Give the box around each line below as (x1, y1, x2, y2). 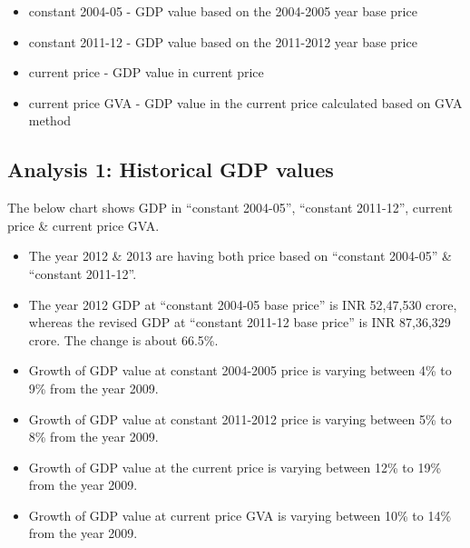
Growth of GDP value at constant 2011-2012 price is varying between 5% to (28, 409, 452, 428)
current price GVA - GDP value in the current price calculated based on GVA (28, 93, 463, 112)
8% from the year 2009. (28, 427, 159, 446)
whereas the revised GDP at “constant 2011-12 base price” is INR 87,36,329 (28, 313, 451, 332)
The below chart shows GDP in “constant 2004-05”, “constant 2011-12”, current (7, 198, 453, 217)
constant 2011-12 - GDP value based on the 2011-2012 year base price (28, 32, 417, 51)
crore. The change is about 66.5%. (28, 330, 219, 349)
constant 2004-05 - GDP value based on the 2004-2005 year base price (28, 2, 417, 20)
